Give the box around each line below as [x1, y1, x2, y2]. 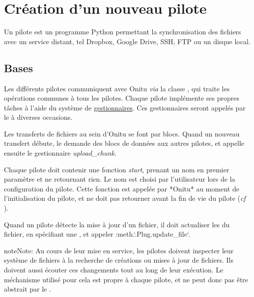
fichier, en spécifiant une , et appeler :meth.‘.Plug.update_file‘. [4, 229, 190, 239]
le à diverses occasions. [4, 112, 73, 122]
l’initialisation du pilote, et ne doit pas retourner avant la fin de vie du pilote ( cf [4, 193, 246, 203]
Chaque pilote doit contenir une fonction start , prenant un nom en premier [4, 164, 229, 174]
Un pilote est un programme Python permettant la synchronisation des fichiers [4, 27, 241, 37]
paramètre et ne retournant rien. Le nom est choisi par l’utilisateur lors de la [4, 174, 235, 184]
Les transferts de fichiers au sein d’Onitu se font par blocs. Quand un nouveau [4, 128, 240, 138]
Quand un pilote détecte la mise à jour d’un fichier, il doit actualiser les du [4, 219, 230, 229]
